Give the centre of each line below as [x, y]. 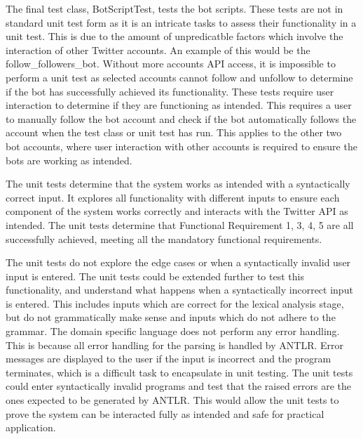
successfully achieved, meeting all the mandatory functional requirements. [164, 238]
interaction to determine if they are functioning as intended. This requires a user [179, 105]
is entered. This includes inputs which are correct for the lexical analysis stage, [175, 303]
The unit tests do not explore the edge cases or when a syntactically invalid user [178, 262]
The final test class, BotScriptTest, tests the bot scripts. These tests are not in [174, 8]
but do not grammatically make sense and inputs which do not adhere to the [171, 317]
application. [31, 427]
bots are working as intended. [69, 160]
